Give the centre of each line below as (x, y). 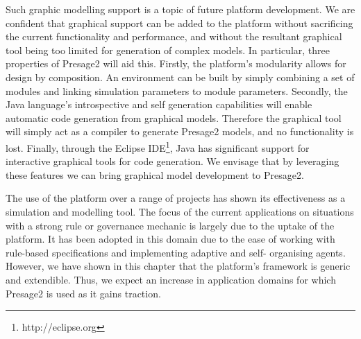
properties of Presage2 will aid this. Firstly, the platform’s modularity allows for (176, 63)
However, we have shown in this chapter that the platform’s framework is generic (178, 266)
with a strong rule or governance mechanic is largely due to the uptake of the (170, 225)
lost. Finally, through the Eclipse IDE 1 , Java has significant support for (158, 146)
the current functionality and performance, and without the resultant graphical (174, 36)
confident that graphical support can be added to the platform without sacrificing (179, 23)
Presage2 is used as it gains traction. (83, 293)
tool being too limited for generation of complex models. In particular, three (168, 50)
